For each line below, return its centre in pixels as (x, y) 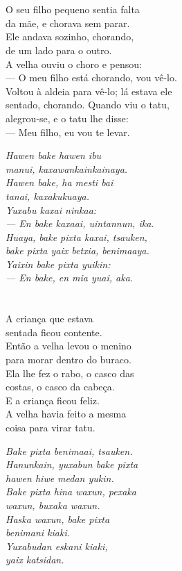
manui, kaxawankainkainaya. (67, 168)
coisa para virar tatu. (51, 427)
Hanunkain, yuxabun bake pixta (72, 464)
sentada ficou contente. (54, 332)
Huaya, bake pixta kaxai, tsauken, (76, 237)
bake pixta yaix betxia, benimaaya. (78, 250)
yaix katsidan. (35, 560)
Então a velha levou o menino (69, 346)
